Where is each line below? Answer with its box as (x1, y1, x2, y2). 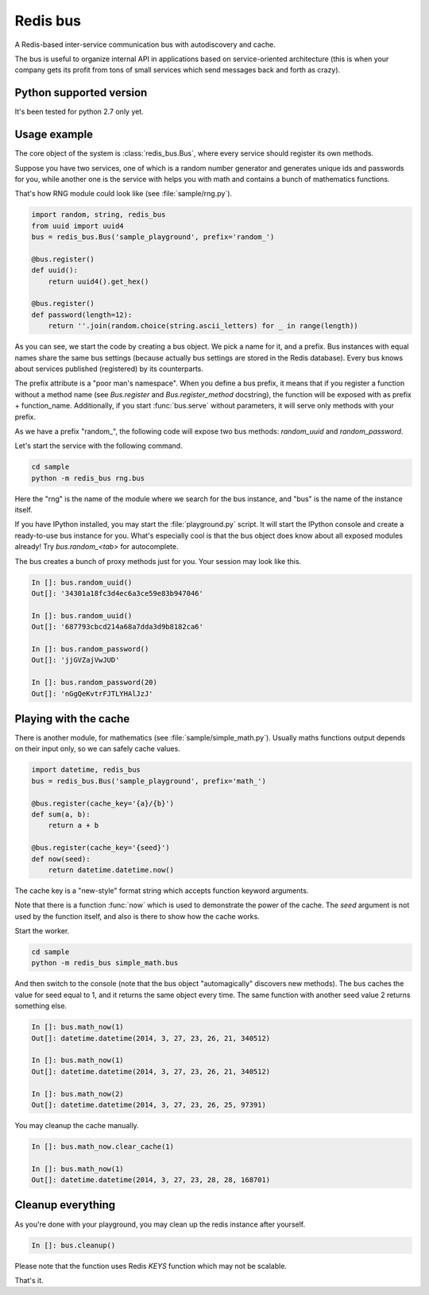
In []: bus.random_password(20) (31, 678, 158, 687)
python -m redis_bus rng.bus (31, 474, 145, 482)
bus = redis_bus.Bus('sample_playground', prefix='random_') (31, 233, 275, 242)
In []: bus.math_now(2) (31, 1089, 125, 1098)
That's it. (14, 1275, 44, 1285)
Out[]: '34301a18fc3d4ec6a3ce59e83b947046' (31, 589, 204, 597)
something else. (14, 1001, 68, 1011)
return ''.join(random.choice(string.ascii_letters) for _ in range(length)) (48, 322, 359, 331)
